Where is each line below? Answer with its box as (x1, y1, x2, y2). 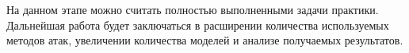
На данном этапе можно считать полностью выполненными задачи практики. (6, 2, 379, 17)
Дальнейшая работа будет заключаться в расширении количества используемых (6, 16, 389, 33)
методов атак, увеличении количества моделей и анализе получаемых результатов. (6, 32, 403, 48)
